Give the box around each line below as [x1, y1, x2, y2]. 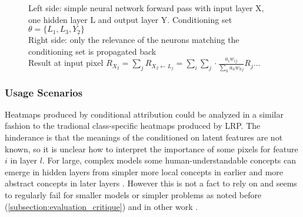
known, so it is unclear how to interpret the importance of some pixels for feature [5, 142, 298, 155]
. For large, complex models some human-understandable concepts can [42, 154, 297, 166]
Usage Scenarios [5, 85, 83, 99]
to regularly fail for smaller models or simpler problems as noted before [5, 189, 262, 201]
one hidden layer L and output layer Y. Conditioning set [28, 13, 232, 25]
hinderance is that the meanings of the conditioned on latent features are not [5, 131, 283, 143]
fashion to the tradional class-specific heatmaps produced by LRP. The [5, 119, 261, 132]
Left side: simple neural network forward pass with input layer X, [28, 2, 264, 14]
